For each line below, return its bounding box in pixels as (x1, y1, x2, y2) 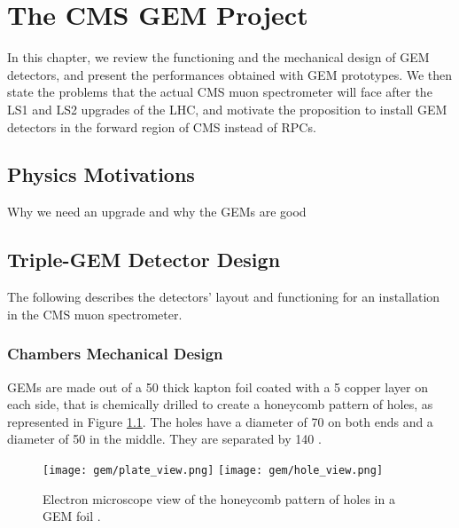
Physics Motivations (7, 161, 195, 188)
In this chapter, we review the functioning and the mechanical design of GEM (7, 48, 430, 67)
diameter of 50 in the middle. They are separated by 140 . (7, 429, 322, 448)
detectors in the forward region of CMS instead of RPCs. (7, 117, 316, 136)
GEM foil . (43, 507, 101, 525)
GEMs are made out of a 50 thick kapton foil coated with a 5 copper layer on (7, 377, 428, 396)
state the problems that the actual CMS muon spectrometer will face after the (7, 83, 432, 101)
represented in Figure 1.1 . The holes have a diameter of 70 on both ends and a (7, 412, 433, 430)
